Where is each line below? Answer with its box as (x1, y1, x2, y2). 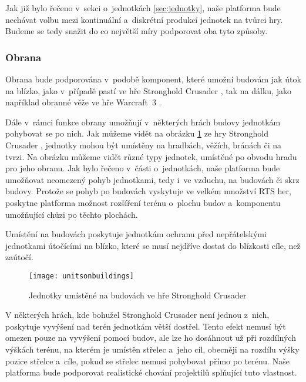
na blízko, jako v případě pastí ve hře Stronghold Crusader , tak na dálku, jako (5, 84, 291, 97)
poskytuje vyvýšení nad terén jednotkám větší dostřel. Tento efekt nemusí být (5, 320, 286, 332)
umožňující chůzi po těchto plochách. (5, 208, 138, 220)
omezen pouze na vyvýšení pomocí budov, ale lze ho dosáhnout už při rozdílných (5, 331, 296, 344)
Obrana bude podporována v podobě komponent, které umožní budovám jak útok (5, 73, 301, 85)
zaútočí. (5, 251, 33, 263)
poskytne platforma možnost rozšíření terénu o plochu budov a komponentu (5, 196, 281, 208)
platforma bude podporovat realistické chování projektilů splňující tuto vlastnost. (5, 366, 297, 378)
